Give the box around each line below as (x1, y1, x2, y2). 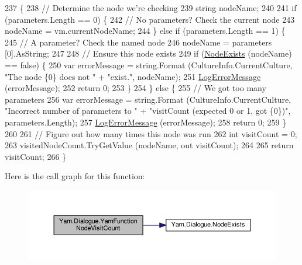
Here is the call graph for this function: (5, 170, 145, 182)
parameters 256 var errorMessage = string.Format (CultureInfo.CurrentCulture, (5, 93, 291, 105)
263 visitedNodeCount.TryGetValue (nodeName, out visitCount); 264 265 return (5, 139, 294, 151)
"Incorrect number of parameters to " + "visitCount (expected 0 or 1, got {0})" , (5, 104, 291, 117)
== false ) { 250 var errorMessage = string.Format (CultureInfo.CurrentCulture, (5, 58, 293, 71)
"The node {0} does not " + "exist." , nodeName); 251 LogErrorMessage (5, 70, 261, 82)
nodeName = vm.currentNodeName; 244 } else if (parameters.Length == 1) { (5, 25, 286, 37)
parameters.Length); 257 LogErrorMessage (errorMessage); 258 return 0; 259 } (5, 116, 287, 128)
